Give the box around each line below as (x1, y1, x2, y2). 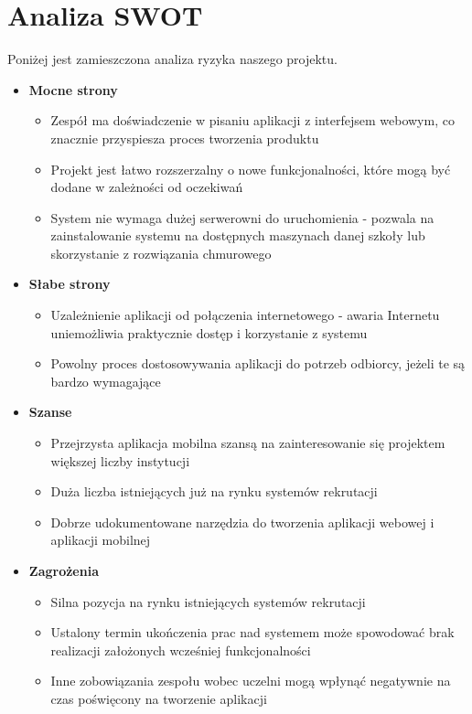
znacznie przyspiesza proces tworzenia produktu (50, 128, 319, 147)
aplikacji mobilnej (50, 530, 151, 549)
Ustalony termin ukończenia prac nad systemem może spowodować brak (50, 623, 455, 642)
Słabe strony (28, 274, 111, 293)
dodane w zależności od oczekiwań (50, 177, 243, 197)
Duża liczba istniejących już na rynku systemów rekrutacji (50, 482, 378, 501)
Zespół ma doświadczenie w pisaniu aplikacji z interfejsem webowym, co (50, 111, 455, 130)
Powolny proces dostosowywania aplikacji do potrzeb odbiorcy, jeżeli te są (50, 354, 466, 373)
